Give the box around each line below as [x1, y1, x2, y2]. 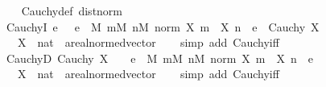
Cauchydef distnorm [21, 2, 123, 19]
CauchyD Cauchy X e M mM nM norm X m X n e [6, 49, 313, 66]
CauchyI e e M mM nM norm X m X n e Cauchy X [6, 18, 320, 35]
